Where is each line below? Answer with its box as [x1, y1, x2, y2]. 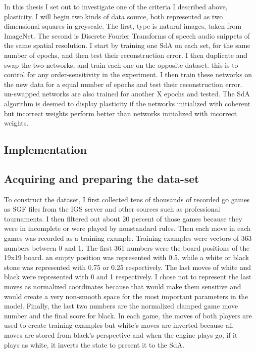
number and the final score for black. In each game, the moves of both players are [4, 310, 252, 320]
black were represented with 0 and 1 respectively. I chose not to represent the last [4, 271, 252, 282]
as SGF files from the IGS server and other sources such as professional [4, 204, 220, 214]
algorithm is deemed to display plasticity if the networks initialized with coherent [4, 98, 251, 108]
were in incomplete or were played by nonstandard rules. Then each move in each [4, 223, 251, 233]
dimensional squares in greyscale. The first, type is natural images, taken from [4, 21, 242, 31]
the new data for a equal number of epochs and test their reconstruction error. [4, 79, 242, 89]
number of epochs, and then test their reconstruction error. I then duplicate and [4, 49, 248, 60]
